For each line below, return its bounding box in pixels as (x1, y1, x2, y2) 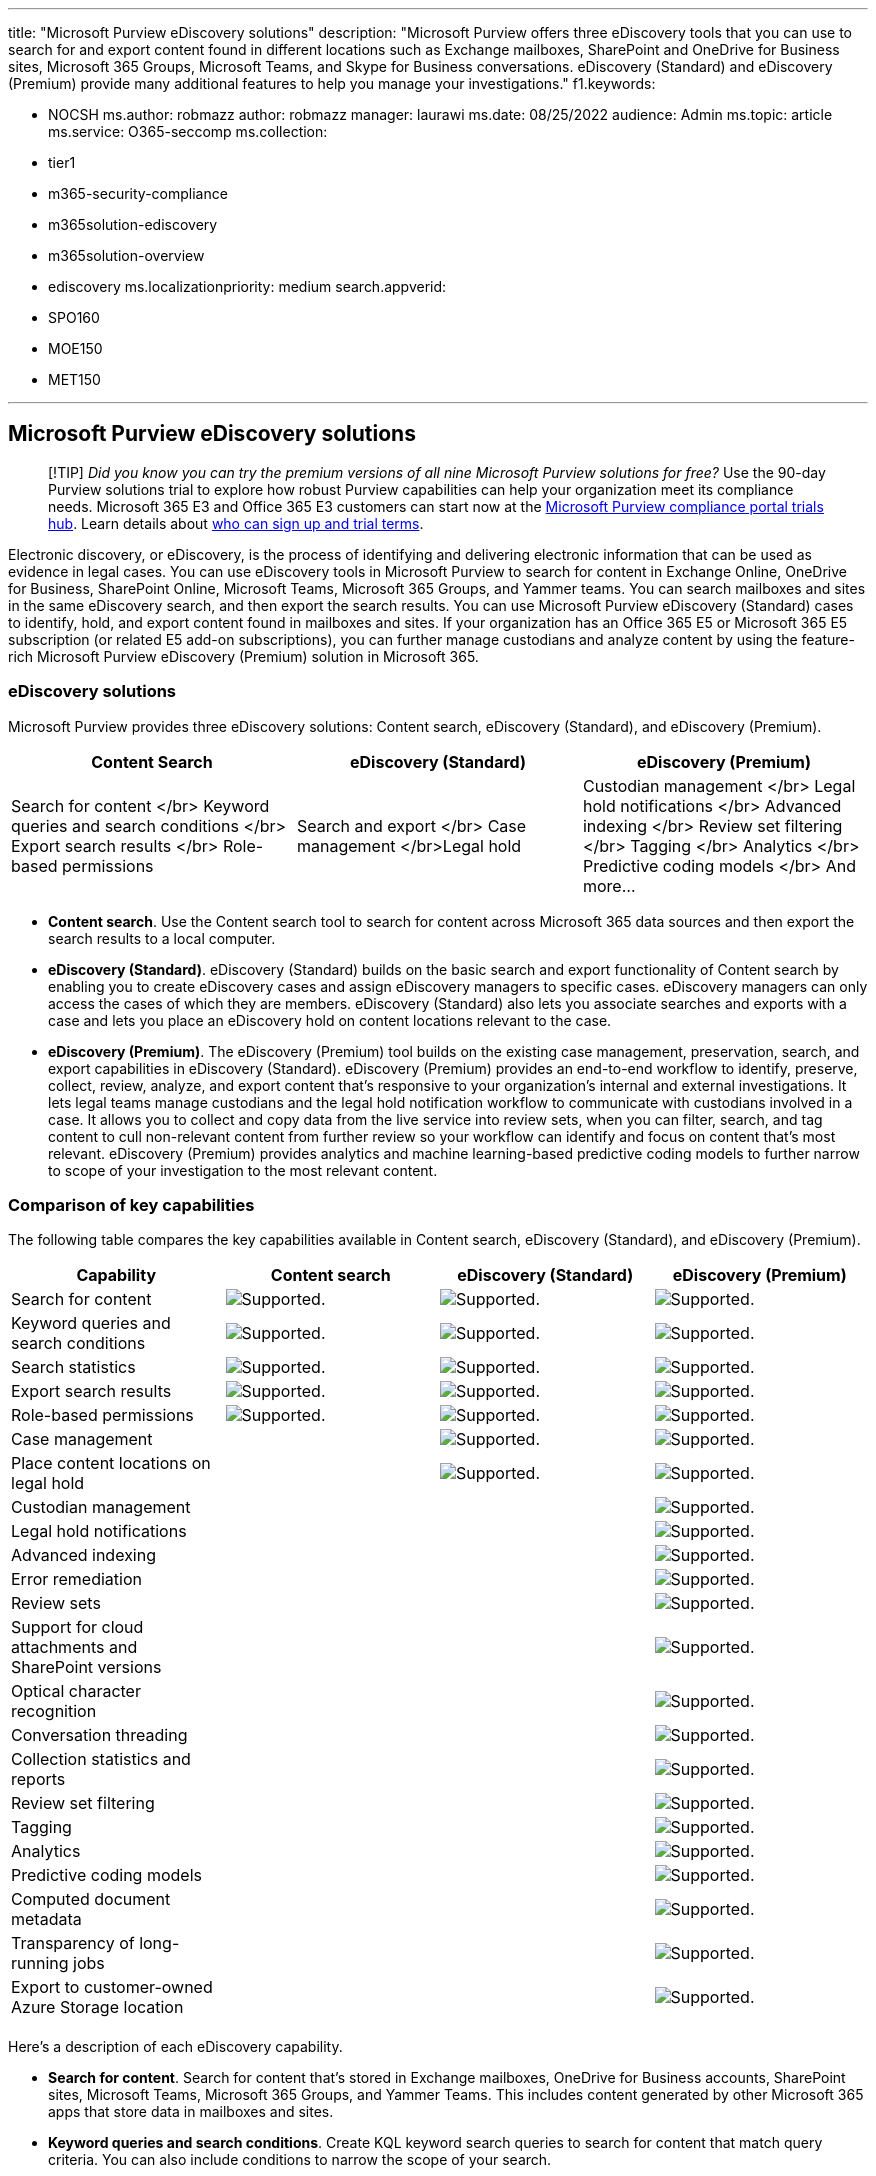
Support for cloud (11, 1617, 144, 1638)
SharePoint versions (11, 1657, 162, 1678)
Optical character (11, 1681, 141, 1702)
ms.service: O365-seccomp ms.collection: (48, 123, 328, 140)
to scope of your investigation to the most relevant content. (48, 1161, 438, 1179)
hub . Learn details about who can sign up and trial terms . (48, 514, 424, 532)
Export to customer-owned (11, 1977, 213, 1998)
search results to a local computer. (48, 929, 276, 947)
